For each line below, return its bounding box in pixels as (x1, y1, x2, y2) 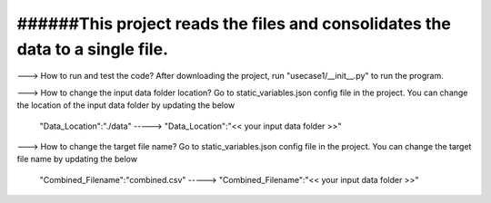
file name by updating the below (16, 154, 138, 165)
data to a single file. (16, 39, 168, 59)
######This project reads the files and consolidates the (16, 14, 452, 34)
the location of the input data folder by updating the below (16, 100, 235, 111)
